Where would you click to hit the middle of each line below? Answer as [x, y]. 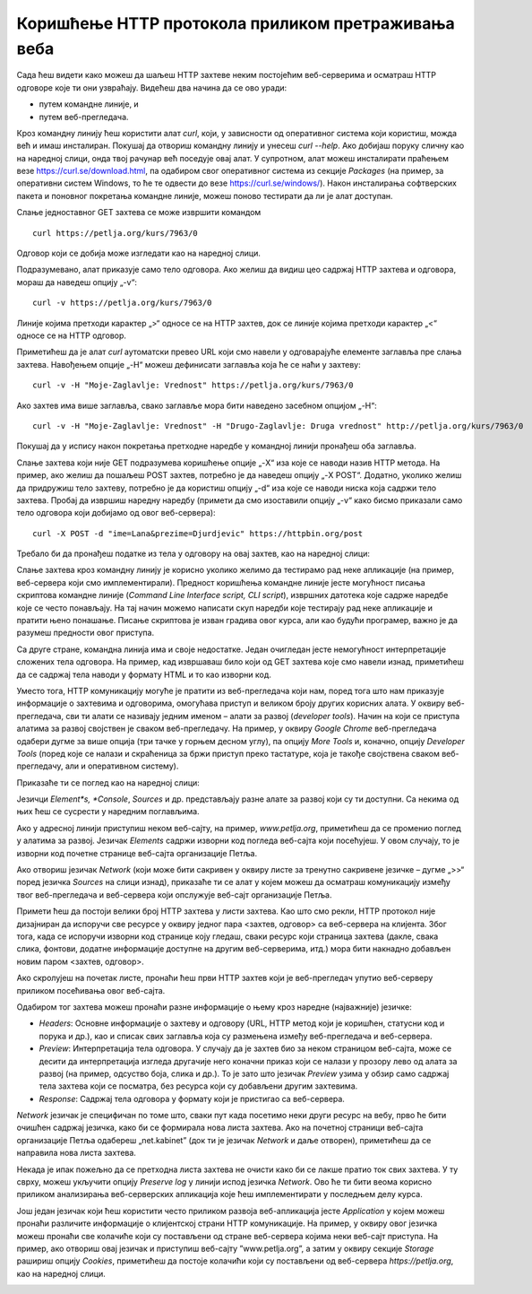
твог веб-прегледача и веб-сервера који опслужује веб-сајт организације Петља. [174, 895]
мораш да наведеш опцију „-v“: [77, 282]
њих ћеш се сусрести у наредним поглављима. [108, 812]
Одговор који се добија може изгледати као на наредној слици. [139, 253]
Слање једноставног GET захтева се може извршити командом [139, 213]
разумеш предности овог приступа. [86, 633]
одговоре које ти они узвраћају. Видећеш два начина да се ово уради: [152, 87]
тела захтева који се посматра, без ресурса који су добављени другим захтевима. [198, 1086]
